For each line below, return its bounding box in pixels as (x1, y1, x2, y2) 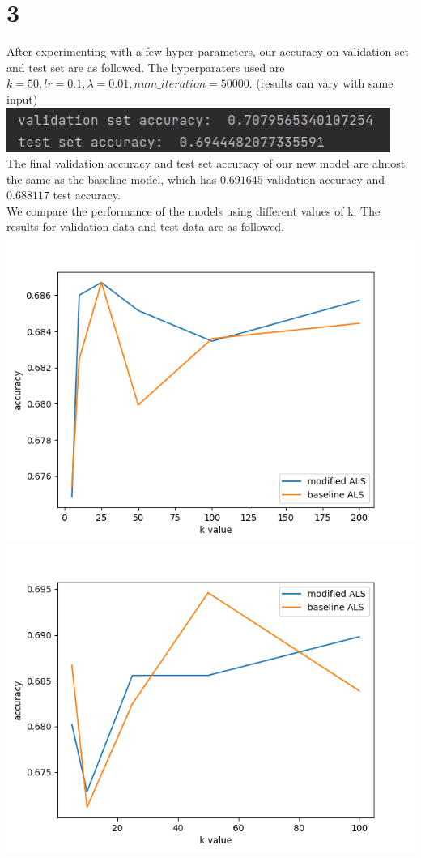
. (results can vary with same (249, 75, 393, 92)
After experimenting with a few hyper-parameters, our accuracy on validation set (6, 43, 410, 60)
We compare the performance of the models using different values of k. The (6, 202, 381, 219)
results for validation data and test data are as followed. (6, 218, 285, 235)
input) (6, 90, 38, 107)
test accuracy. (53, 186, 121, 203)
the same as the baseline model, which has (6, 170, 217, 187)
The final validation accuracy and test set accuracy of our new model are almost (6, 155, 406, 172)
